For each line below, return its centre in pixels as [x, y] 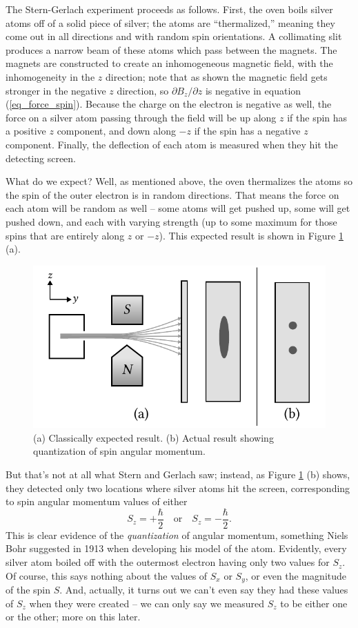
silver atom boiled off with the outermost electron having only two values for [168, 562]
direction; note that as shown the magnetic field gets [216, 76]
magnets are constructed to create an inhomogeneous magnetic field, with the [169, 63]
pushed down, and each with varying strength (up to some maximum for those [171, 221]
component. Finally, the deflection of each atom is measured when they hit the [172, 144]
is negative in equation [253, 90]
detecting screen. [41, 158]
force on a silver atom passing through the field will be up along [141, 117]
